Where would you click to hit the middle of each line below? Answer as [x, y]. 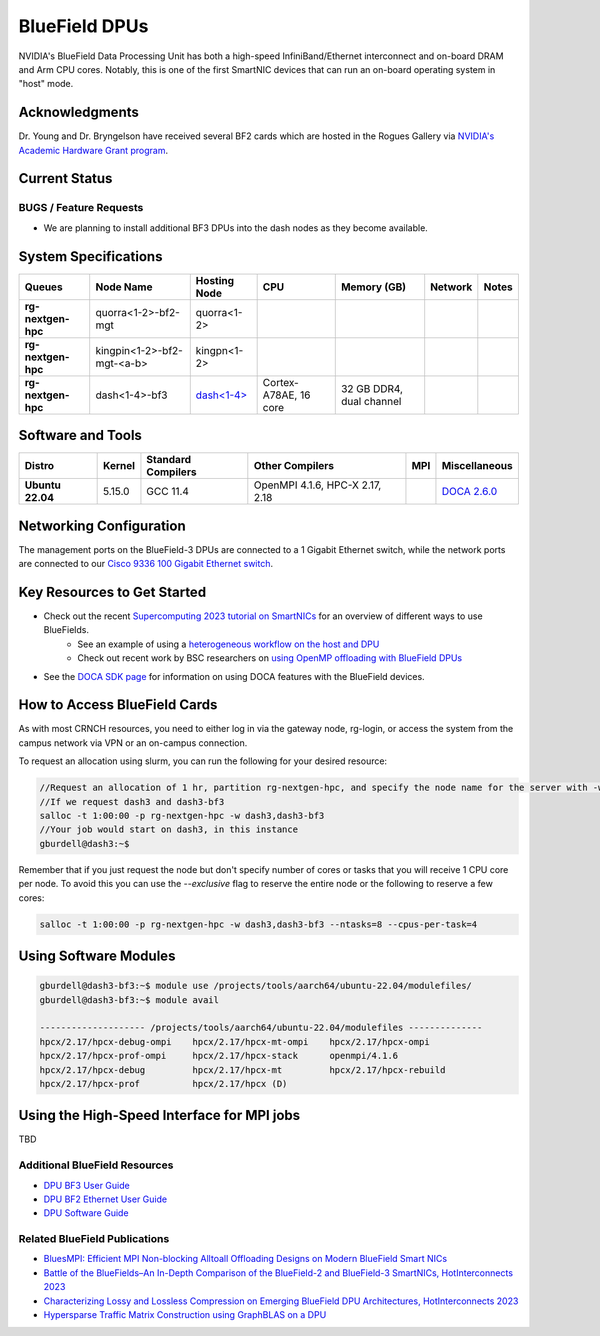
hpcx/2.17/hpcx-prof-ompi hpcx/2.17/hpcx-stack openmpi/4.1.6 [219, 1056]
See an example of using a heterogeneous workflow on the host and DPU [228, 644]
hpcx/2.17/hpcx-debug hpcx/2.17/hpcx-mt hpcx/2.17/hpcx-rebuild [242, 1069]
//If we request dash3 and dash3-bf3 [132, 801]
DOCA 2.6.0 [469, 492]
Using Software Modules [97, 955]
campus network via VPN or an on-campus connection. [133, 742]
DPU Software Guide [86, 1213]
